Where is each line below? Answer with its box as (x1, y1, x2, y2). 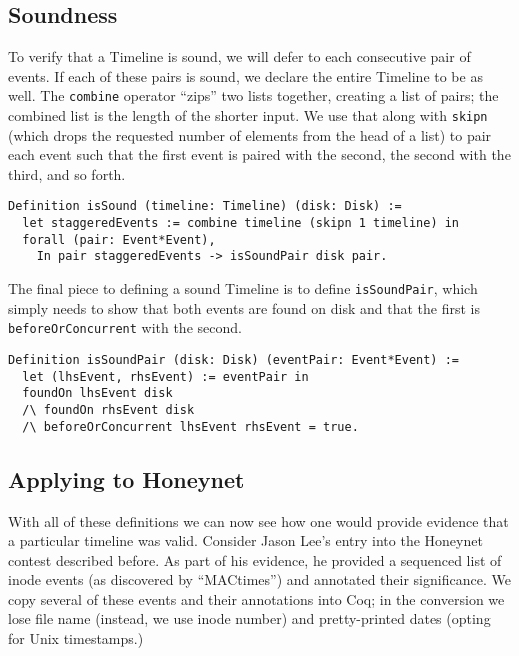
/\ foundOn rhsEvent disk (22, 402, 195, 417)
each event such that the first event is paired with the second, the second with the (8, 144, 511, 165)
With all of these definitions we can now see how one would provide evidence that (8, 510, 509, 531)
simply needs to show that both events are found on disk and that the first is (8, 297, 480, 318)
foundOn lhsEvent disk (22, 386, 173, 401)
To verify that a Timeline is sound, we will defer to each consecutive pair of (8, 46, 471, 67)
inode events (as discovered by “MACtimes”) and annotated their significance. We (8, 569, 511, 590)
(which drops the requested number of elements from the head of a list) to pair (8, 124, 492, 145)
